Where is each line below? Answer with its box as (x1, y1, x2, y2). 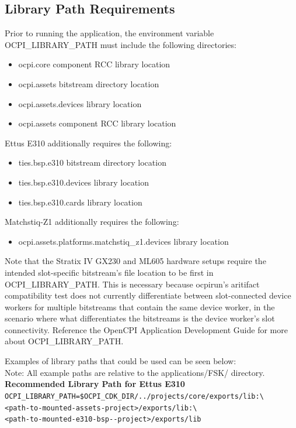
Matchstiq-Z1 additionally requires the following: (5, 215, 179, 228)
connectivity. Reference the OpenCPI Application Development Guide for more (5, 323, 288, 335)
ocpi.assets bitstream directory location (18, 77, 159, 90)
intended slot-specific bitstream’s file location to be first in (5, 266, 214, 278)
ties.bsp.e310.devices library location (18, 176, 149, 188)
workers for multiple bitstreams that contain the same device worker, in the (5, 300, 275, 313)
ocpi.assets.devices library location (18, 97, 142, 109)
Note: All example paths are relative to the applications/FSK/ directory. (5, 366, 265, 378)
